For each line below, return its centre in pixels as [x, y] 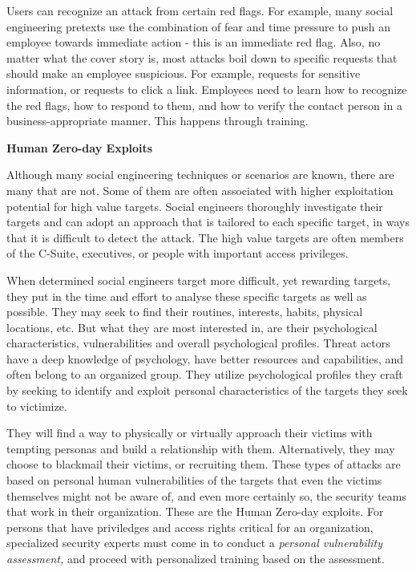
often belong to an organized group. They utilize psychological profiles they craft [205, 374]
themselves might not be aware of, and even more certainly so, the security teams [207, 495]
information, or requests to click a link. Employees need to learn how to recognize [207, 89]
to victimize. [37, 406]
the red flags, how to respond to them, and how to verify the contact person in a [204, 105]
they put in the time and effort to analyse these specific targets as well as [187, 296]
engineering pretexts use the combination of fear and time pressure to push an [198, 26]
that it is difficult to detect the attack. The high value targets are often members [205, 237]
